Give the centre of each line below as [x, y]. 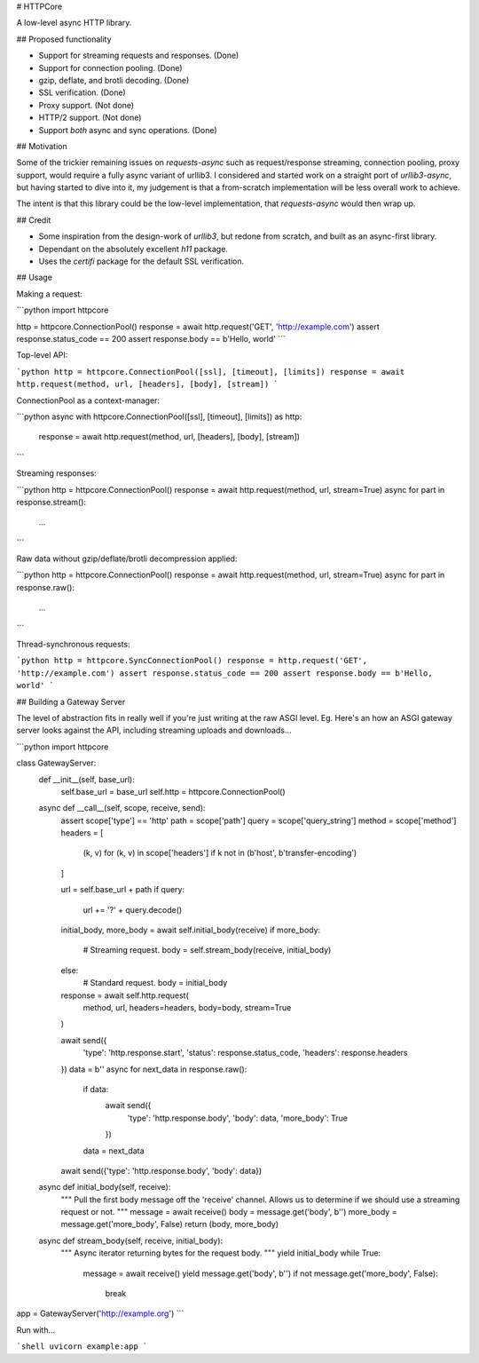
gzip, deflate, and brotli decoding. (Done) [114, 80]
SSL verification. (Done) [82, 92]
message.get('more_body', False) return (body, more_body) [170, 1224]
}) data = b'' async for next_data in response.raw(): [154, 1069]
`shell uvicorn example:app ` [82, 1347]
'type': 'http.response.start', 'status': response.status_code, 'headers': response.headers [245, 1053]
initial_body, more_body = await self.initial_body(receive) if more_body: [191, 930]
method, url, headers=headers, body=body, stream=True [187, 1007]
